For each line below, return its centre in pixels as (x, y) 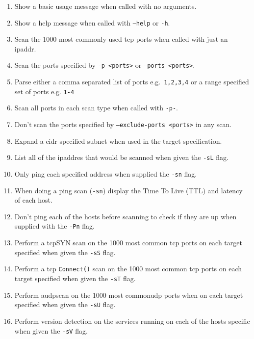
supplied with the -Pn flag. (54, 226)
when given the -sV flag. (51, 330)
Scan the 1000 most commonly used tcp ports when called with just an (121, 39)
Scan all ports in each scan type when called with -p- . (96, 108)
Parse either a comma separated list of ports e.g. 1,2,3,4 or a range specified (132, 82)
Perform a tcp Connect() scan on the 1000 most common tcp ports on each (128, 269)
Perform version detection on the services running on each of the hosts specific (132, 321)
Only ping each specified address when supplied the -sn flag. (106, 173)
